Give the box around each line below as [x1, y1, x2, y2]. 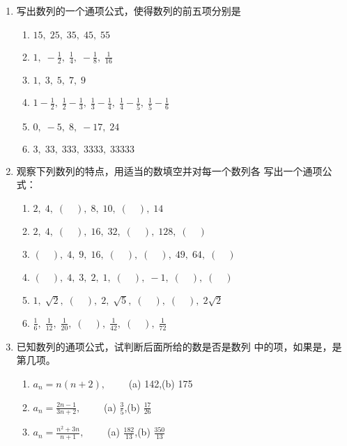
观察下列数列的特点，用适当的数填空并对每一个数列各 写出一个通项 [16, 163, 323, 178]
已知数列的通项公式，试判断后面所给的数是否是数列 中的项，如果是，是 [16, 339, 342, 353]
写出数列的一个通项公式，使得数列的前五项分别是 [16, 3, 241, 17]
